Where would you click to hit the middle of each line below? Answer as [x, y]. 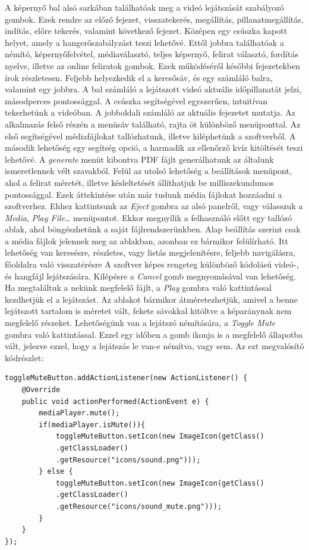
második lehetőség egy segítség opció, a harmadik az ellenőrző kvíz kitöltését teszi [154, 147]
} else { [56, 472]
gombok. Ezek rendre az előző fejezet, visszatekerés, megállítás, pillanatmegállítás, [154, 19]
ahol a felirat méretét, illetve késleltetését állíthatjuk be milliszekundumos [139, 182]
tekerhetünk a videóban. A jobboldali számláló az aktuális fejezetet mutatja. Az [150, 112]
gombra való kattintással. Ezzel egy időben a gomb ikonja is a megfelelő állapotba [154, 334]
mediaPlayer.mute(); [79, 413]
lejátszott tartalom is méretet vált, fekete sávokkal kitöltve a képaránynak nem [148, 311]
